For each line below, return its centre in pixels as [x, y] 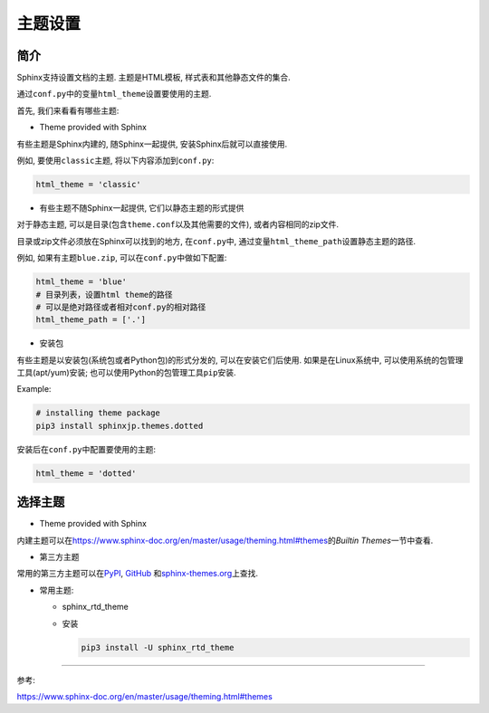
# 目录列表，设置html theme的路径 [104, 295]
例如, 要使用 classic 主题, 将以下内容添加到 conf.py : [115, 161]
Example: [34, 389]
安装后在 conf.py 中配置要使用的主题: [86, 449]
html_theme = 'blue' [81, 282]
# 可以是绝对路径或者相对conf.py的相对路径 [121, 307]
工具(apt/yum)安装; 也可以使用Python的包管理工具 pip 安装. [126, 373]
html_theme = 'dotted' [86, 473]
